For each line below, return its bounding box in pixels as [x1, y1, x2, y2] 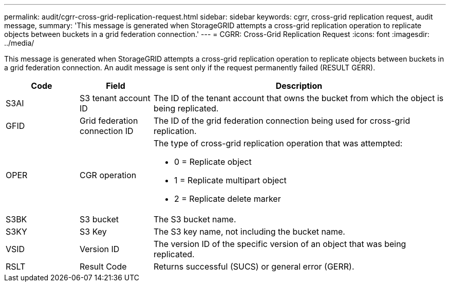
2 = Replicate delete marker [174, 194, 281, 204]
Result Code [79, 261, 127, 272]
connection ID [79, 126, 134, 136]
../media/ [4, 39, 34, 47]
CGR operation [79, 170, 137, 180]
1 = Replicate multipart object [174, 175, 287, 185]
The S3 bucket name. [153, 214, 236, 224]
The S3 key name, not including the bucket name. [153, 226, 345, 237]
